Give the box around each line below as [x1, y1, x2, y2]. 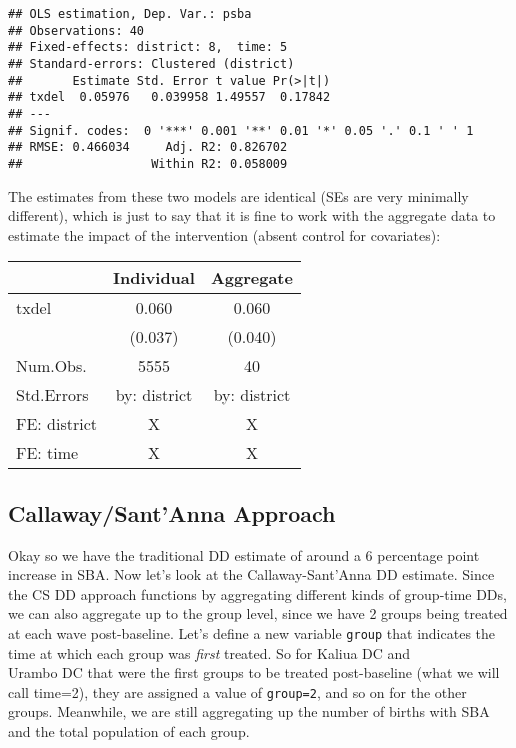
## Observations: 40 [8, 23, 145, 38]
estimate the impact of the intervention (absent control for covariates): [8, 224, 441, 245]
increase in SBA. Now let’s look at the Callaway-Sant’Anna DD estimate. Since [8, 564, 495, 585]
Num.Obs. [16, 354, 87, 378]
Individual [113, 266, 195, 290]
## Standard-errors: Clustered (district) [8, 56, 295, 71]
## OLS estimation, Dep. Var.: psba [8, 7, 252, 21]
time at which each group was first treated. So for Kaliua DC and [8, 642, 411, 663]
